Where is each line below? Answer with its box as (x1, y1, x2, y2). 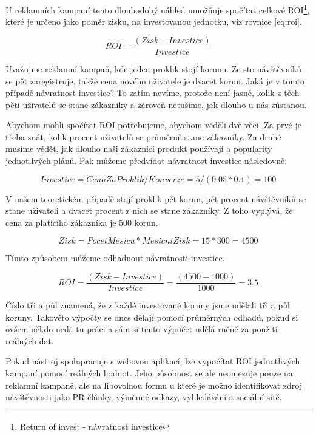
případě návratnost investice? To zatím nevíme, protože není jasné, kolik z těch (5, 86, 300, 99)
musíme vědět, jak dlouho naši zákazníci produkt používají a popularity (5, 142, 272, 155)
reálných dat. (5, 334, 54, 347)
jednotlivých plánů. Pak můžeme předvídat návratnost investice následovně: (5, 154, 287, 167)
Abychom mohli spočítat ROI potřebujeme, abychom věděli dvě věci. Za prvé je (5, 118, 301, 131)
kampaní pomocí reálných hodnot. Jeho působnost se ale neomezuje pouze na (5, 367, 293, 380)
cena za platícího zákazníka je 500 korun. (5, 216, 158, 228)
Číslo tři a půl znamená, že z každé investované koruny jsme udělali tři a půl (5, 299, 290, 312)
